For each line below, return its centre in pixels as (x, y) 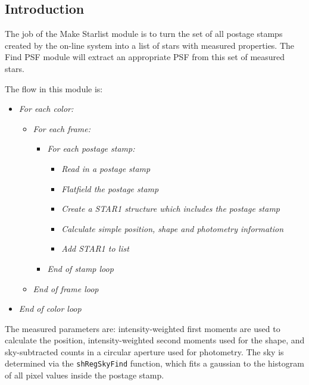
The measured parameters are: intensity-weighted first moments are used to (143, 328)
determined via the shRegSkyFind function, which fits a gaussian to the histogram (154, 363)
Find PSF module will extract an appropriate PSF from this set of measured (145, 57)
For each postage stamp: (91, 148)
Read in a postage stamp (106, 168)
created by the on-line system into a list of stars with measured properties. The (150, 45)
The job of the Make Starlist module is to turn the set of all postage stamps (144, 34)
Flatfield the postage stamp (110, 188)
